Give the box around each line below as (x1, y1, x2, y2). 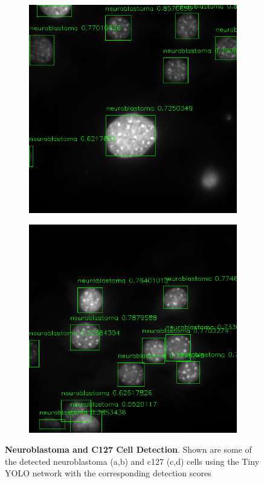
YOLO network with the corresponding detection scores (5, 467, 211, 479)
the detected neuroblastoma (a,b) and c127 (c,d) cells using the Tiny (5, 455, 260, 467)
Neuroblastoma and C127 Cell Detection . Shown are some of (5, 443, 252, 456)
